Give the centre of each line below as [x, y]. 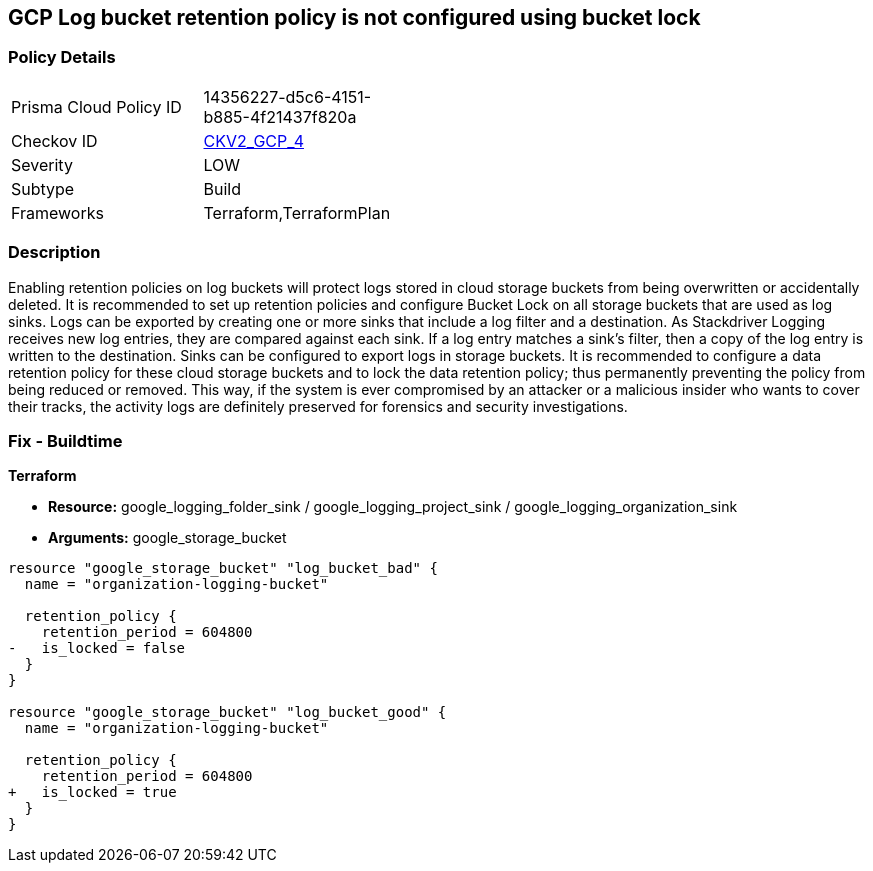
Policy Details [62, 57]
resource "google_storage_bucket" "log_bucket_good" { [227, 712]
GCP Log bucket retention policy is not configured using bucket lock [354, 17]
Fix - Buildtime [65, 440]
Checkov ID [54, 140]
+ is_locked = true [92, 792]
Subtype [43, 188]
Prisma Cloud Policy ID [96, 106]
